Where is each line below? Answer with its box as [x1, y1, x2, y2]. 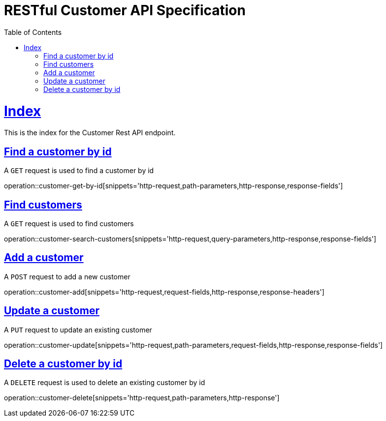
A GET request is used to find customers [4, 219, 134, 228]
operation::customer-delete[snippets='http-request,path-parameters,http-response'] [4, 393, 280, 402]
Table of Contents [4, 28, 62, 36]
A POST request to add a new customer [4, 272, 130, 281]
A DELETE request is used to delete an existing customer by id [4, 378, 205, 387]
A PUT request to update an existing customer [4, 325, 152, 334]
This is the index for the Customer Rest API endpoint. [4, 128, 176, 137]
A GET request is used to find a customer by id [4, 166, 154, 175]
